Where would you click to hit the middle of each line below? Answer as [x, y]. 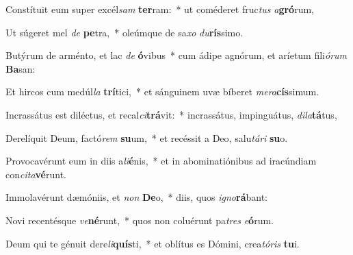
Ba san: [21, 68]
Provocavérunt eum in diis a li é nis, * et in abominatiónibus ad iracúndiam [161, 161]
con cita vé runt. [36, 174]
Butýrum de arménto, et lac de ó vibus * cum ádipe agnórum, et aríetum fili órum [176, 55]
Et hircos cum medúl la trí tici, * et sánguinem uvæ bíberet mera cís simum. [162, 92]
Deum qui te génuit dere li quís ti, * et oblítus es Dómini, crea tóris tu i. [153, 243]
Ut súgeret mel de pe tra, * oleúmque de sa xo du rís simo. [125, 32]
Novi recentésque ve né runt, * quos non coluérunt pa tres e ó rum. [140, 220]
